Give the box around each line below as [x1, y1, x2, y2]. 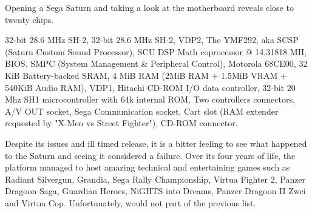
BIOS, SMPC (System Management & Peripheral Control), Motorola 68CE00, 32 [5, 57, 308, 70]
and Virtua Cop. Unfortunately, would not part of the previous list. [5, 196, 256, 209]
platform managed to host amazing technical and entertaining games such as [5, 161, 290, 174]
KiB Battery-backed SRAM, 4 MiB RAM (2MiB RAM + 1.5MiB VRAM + [5, 69, 287, 81]
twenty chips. [5, 13, 54, 25]
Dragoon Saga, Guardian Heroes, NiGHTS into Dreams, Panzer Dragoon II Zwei [5, 184, 306, 197]
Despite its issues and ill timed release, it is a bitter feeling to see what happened [5, 137, 307, 149]
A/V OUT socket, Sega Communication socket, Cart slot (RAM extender [5, 104, 279, 117]
